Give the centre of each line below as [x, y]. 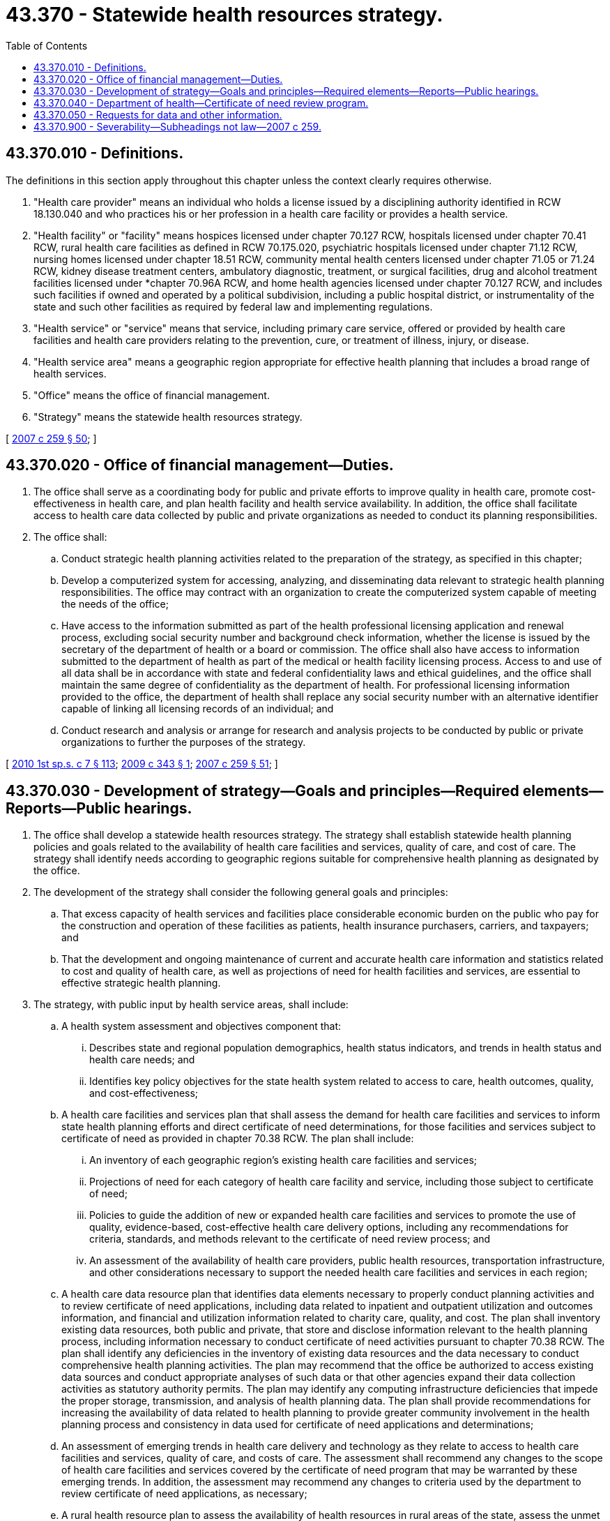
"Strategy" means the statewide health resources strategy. [168, 417]
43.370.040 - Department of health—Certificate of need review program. [201, 103]
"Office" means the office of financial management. [152, 395]
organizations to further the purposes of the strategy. [184, 742]
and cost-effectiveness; [144, 1093]
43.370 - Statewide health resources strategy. [224, 15]
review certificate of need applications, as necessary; [184, 1494]
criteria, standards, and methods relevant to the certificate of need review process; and [290, 1239]
